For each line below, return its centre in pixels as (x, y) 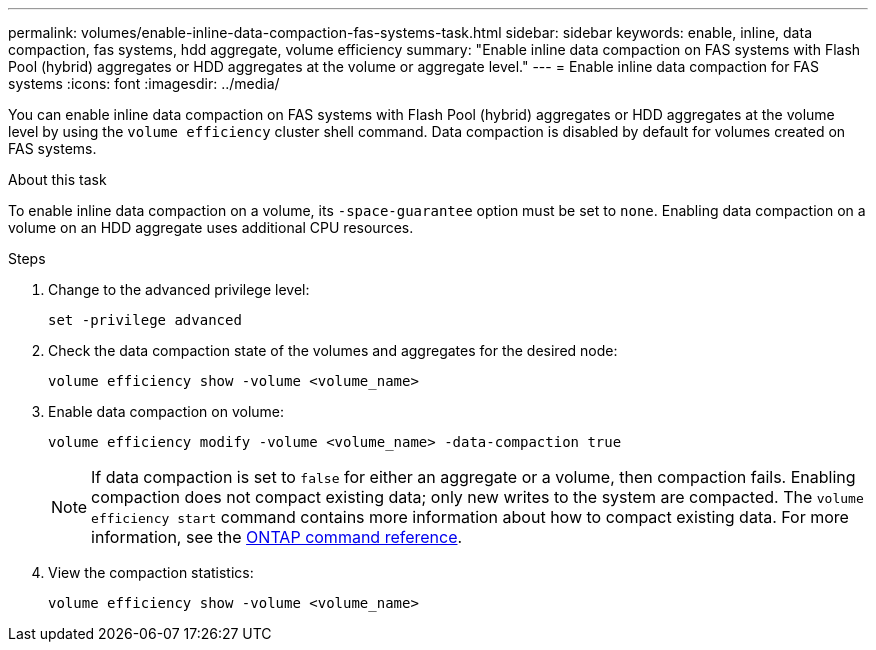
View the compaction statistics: (151, 572)
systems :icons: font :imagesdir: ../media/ (144, 83)
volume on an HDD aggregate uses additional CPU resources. (211, 227)
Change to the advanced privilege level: (179, 289)
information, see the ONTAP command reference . (277, 537)
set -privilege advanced (145, 320)
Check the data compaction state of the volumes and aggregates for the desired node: (333, 350)
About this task (57, 179)
